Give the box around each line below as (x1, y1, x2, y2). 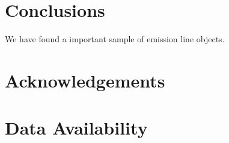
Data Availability (5, 115, 148, 140)
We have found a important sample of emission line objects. (5, 33, 225, 45)
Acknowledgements (5, 68, 165, 92)
